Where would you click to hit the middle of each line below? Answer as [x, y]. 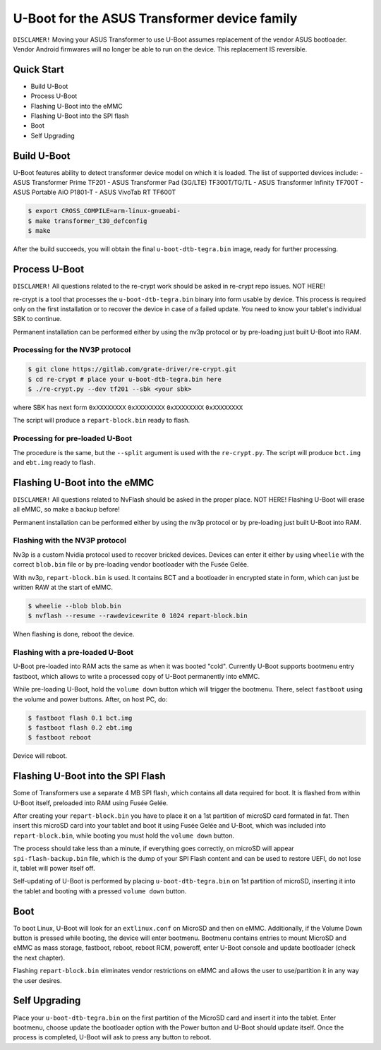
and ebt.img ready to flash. [54, 462]
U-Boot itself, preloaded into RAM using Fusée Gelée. [91, 803]
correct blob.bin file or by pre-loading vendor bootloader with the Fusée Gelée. [131, 565]
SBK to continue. [37, 319]
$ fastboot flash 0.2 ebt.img [80, 728]
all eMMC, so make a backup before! [66, 509]
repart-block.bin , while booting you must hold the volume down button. [123, 835]
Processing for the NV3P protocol [72, 350]
